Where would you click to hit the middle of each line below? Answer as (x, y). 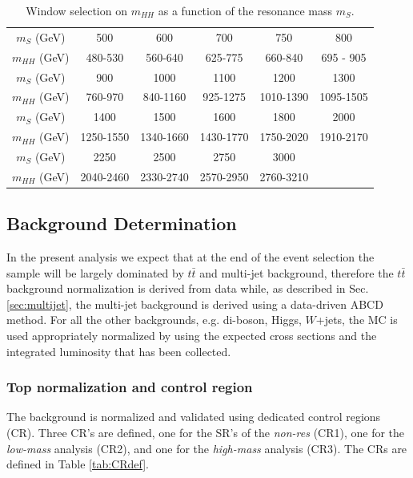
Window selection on (76, 10)
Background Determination (122, 223)
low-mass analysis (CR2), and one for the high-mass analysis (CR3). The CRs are (207, 448)
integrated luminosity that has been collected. (119, 351)
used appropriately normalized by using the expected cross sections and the (192, 336)
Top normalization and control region (130, 387)
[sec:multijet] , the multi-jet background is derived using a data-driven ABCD (195, 304)
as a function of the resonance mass (245, 10)
